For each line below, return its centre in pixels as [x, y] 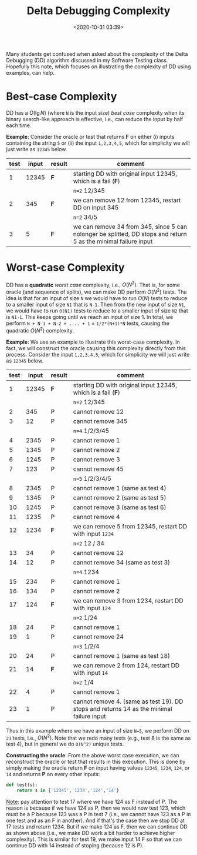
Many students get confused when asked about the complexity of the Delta [97, 54]
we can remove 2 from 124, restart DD [126, 665]
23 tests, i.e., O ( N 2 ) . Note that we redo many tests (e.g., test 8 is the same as [98, 737]
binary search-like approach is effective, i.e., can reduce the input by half [95, 119]
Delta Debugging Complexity [98, 11]
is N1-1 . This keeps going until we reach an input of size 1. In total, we [90, 317]
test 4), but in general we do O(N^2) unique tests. [65, 744]
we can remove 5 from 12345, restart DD [130, 526]
